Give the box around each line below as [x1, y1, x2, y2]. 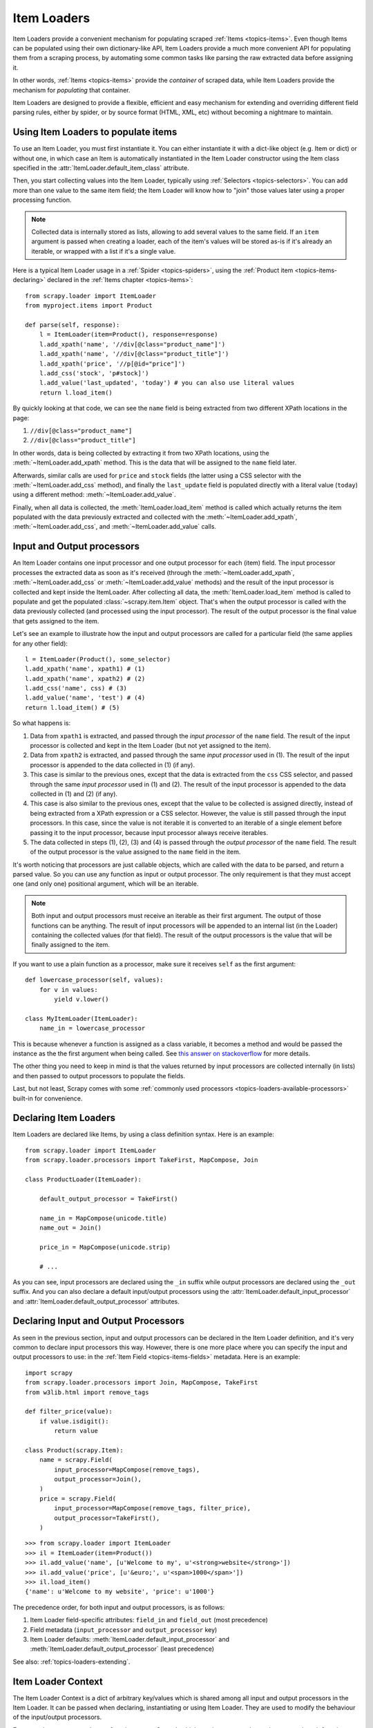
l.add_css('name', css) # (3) [25, 684, 128, 693]
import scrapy [25, 1369, 73, 1377]
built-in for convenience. [12, 1094, 83, 1102]
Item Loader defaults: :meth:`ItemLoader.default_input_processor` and [30, 1635, 230, 1643]
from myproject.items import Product [25, 301, 153, 310]
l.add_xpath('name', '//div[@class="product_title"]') [39, 350, 229, 358]
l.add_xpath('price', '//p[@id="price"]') [39, 359, 186, 368]
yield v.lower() [54, 995, 109, 1003]
